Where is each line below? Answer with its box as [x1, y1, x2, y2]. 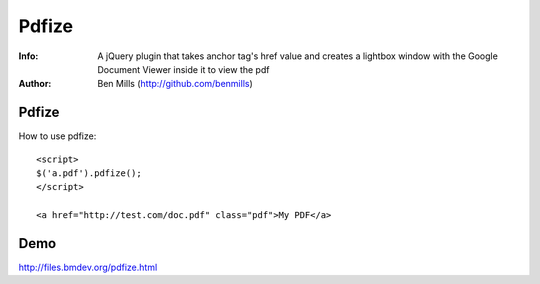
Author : [18, 78, 52, 90]
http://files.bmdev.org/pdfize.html [18, 261, 158, 274]
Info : [18, 50, 39, 62]
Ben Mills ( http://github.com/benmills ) [97, 78, 254, 90]
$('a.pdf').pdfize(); [36, 168, 142, 179]
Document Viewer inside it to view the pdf [97, 63, 270, 75]
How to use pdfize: [18, 130, 97, 142]
